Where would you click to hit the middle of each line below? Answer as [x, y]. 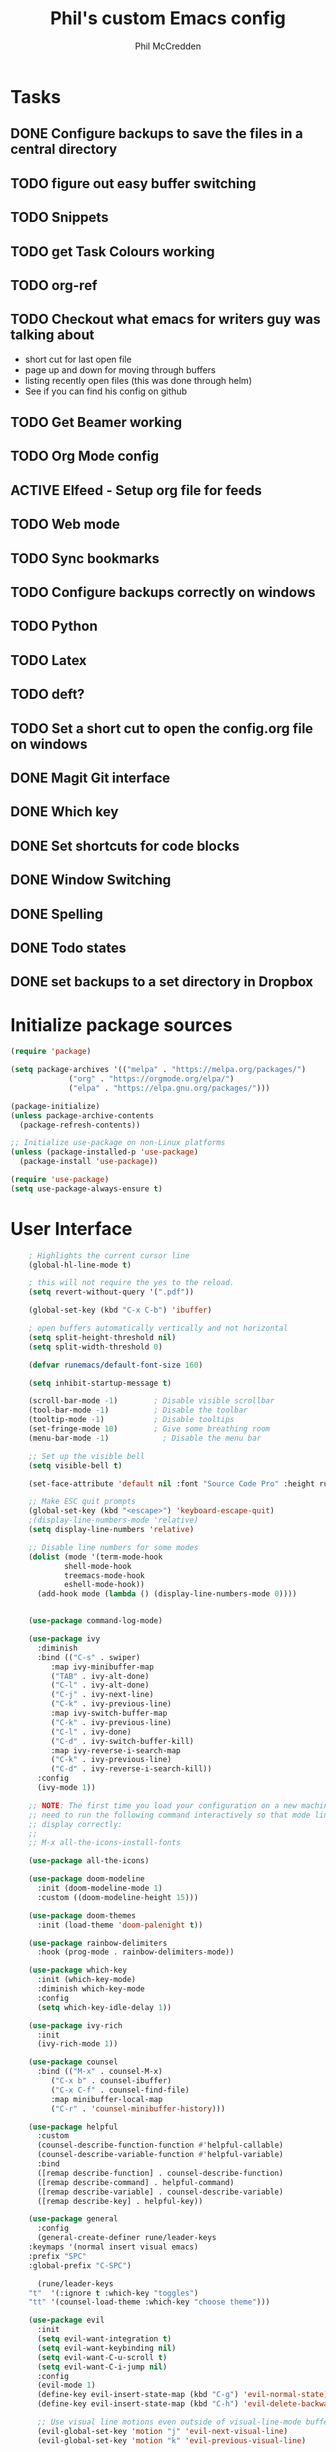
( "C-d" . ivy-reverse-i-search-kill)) [131, 1769]
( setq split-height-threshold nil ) [102, 1337]
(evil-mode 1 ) [66, 2385]
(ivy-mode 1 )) [66, 1788]
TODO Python [54, 626]
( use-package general [73, 2219]
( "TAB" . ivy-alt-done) [100, 1676]
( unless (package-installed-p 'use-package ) [104, 1152]
